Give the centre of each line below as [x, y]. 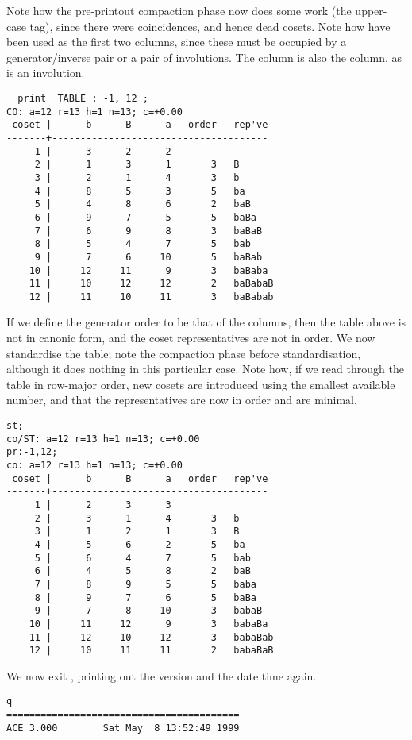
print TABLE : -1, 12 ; [83, 98]
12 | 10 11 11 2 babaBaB [151, 651]
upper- [371, 10]
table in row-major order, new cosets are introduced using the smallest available [201, 384]
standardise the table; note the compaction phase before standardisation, [184, 353]
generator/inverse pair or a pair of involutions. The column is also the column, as [204, 57]
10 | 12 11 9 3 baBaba [148, 270]
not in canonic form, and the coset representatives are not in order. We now [191, 338]
